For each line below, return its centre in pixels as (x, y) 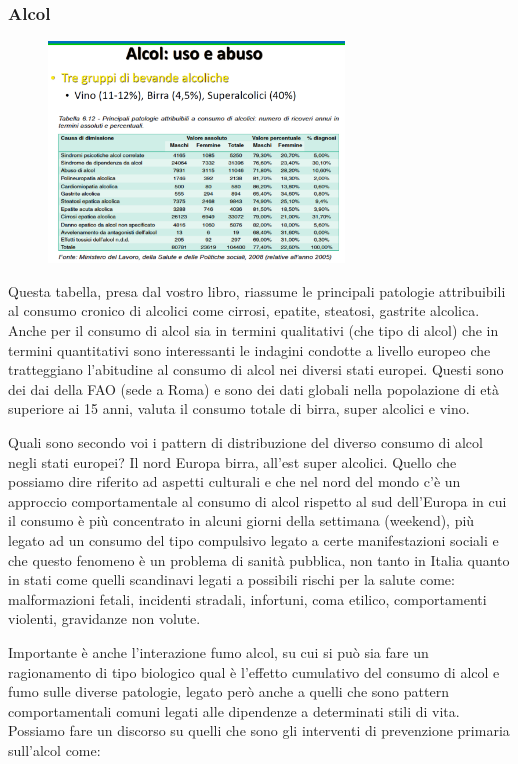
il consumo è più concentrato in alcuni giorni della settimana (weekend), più (241, 520)
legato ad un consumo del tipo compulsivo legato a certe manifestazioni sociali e (253, 539)
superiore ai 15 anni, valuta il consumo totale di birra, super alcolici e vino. (239, 408)
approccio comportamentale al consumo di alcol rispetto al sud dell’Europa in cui (257, 500)
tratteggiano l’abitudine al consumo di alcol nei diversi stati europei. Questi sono (256, 369)
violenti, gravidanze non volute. (104, 618)
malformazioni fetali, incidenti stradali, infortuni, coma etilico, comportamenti (247, 598)
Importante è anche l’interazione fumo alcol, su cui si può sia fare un (218, 651)
